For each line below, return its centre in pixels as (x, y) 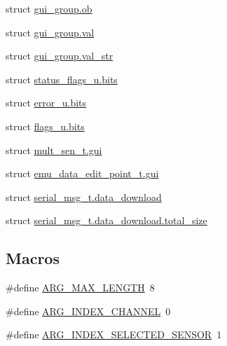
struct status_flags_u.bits (62, 79)
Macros (33, 258)
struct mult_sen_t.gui (54, 150)
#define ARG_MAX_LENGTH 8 (80, 288)
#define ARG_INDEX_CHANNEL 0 (88, 311)
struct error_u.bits (46, 103)
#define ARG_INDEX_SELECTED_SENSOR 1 (114, 334)
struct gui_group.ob (49, 8)
